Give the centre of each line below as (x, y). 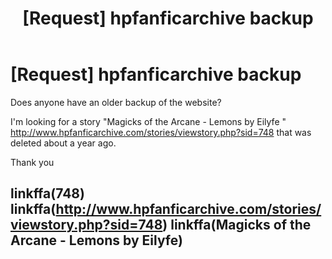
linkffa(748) (47, 193)
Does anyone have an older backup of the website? (116, 102)
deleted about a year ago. (63, 143)
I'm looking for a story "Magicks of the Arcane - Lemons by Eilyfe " (148, 121)
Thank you (32, 162)
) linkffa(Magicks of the (237, 225)
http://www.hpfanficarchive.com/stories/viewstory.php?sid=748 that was (161, 132)
